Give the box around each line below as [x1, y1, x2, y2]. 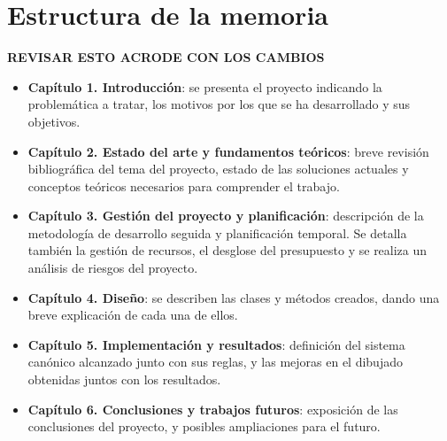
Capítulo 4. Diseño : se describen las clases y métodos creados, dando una [27, 288, 440, 306]
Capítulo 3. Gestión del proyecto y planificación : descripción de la [27, 206, 424, 225]
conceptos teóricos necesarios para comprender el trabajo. [27, 176, 340, 195]
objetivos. [27, 112, 81, 130]
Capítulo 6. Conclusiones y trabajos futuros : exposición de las [27, 399, 398, 418]
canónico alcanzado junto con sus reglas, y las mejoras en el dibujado [27, 352, 403, 371]
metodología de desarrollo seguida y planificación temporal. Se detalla [27, 223, 407, 242]
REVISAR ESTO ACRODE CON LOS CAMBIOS [7, 48, 325, 66]
